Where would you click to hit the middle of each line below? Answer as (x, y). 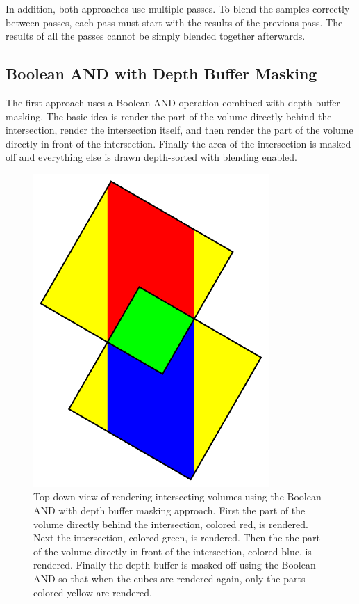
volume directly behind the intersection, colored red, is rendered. (171, 524)
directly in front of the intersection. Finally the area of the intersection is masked (178, 143)
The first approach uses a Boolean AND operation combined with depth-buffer (173, 102)
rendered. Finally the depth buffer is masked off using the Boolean (175, 565)
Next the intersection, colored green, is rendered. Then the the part (177, 538)
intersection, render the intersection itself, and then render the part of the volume (179, 130)
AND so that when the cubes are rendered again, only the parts (169, 579)
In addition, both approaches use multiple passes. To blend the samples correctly (178, 8)
